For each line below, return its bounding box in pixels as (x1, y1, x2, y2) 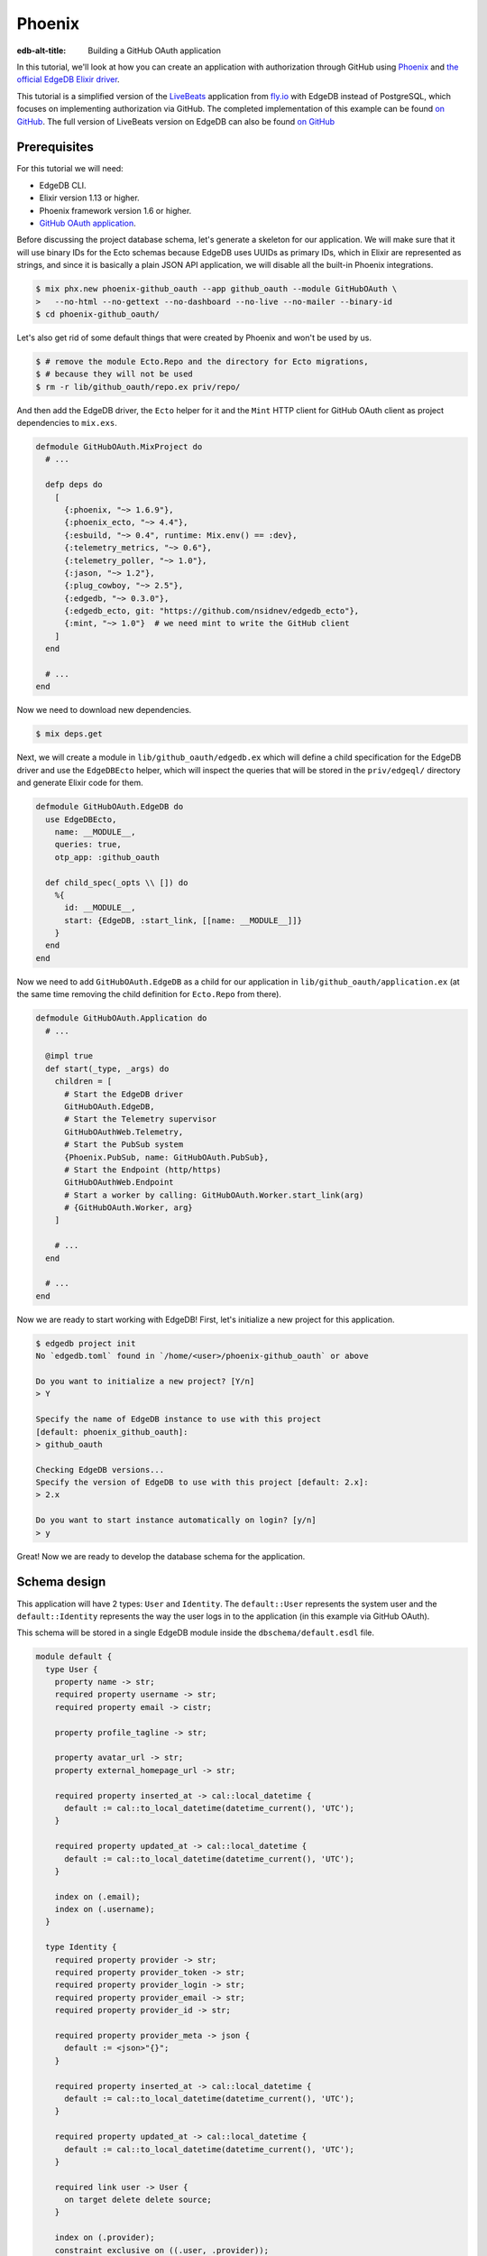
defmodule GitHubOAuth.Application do (35, 1013, 207, 1023)
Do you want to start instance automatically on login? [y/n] (35, 1515, 317, 1525)
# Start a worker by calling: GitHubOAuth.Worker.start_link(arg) (64, 1189, 364, 1200)
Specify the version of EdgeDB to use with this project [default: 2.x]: (35, 1477, 369, 1488)
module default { (35, 1651, 113, 1662)
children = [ (54, 1077, 113, 1086)
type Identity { (45, 1942, 117, 1953)
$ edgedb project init (35, 1338, 136, 1348)
